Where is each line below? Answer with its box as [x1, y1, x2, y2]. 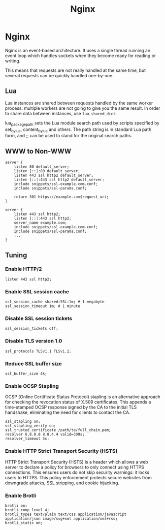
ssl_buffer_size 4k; [5, 372, 48, 376]
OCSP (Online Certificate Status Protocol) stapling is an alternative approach [5, 394, 161, 400]
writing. [5, 58, 21, 63]
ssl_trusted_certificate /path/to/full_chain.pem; [5, 428, 111, 433]
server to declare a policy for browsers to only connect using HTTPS [5, 464, 144, 470]
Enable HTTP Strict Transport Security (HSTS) [5, 448, 118, 455]
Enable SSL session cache [5, 288, 69, 295]
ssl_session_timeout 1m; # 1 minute [5, 304, 80, 309]
